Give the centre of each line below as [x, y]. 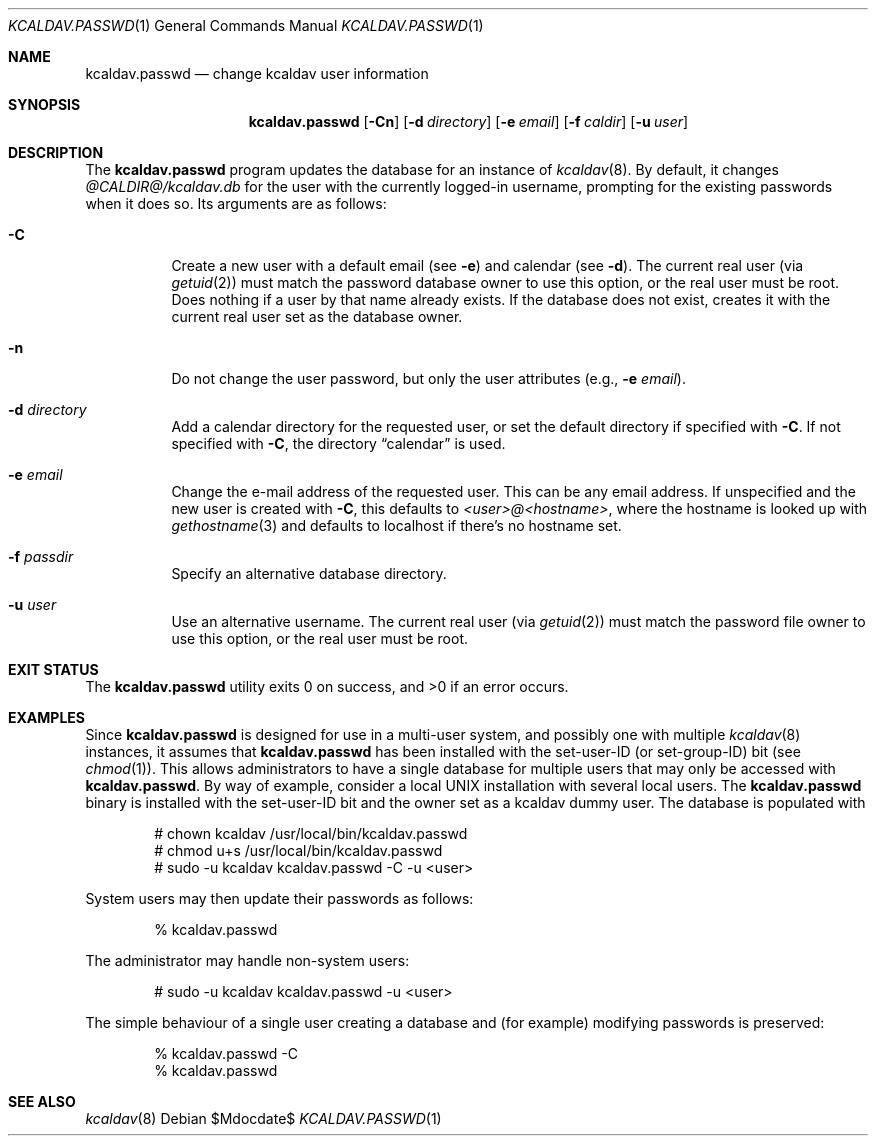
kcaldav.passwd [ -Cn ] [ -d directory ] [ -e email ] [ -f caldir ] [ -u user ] [468, 121]
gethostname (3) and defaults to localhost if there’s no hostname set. [396, 525]
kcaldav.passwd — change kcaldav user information [257, 73]
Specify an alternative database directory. [309, 573]
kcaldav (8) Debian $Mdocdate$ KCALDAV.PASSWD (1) [263, 1118]
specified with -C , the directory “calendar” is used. [338, 443]
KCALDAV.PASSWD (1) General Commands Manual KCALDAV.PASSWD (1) [246, 25]
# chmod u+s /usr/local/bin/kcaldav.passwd [298, 850]
